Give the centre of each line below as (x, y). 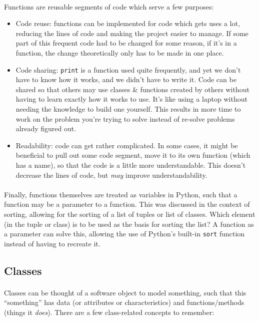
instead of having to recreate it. (52, 243)
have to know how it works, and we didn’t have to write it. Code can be (126, 79)
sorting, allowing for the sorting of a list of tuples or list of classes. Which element (130, 214)
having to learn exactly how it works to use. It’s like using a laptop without (131, 99)
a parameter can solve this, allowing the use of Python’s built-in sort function (124, 234)
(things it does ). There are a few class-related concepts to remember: (109, 312)
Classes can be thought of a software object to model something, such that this (125, 292)
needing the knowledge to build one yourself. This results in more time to (128, 109)
